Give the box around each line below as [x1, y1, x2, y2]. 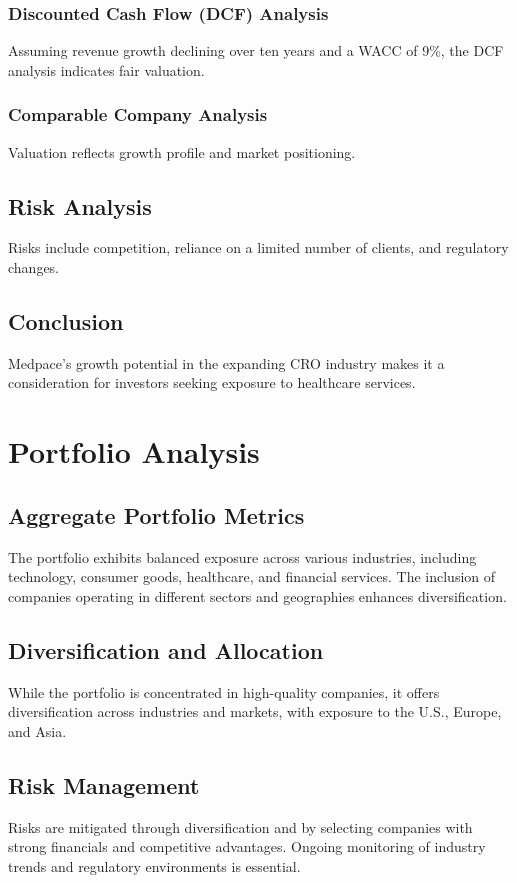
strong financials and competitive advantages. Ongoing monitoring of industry [8, 836, 486, 857]
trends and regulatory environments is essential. [8, 855, 301, 876]
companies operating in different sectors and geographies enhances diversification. [8, 585, 507, 606]
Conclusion [8, 306, 124, 336]
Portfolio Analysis [8, 431, 260, 472]
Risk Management [8, 769, 200, 800]
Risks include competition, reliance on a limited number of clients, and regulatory [8, 237, 509, 258]
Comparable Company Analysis [8, 102, 268, 127]
